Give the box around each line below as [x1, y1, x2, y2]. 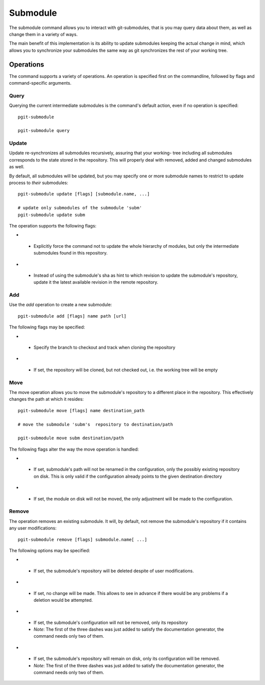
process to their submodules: [9, 180, 68, 186]
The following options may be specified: [9, 547, 90, 554]
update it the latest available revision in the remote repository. [33, 279, 159, 285]
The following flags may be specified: [9, 324, 85, 330]
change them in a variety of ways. [9, 31, 78, 37]
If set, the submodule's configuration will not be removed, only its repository [33, 620, 188, 625]
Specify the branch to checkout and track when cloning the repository [33, 345, 176, 351]
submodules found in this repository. [33, 250, 108, 256]
